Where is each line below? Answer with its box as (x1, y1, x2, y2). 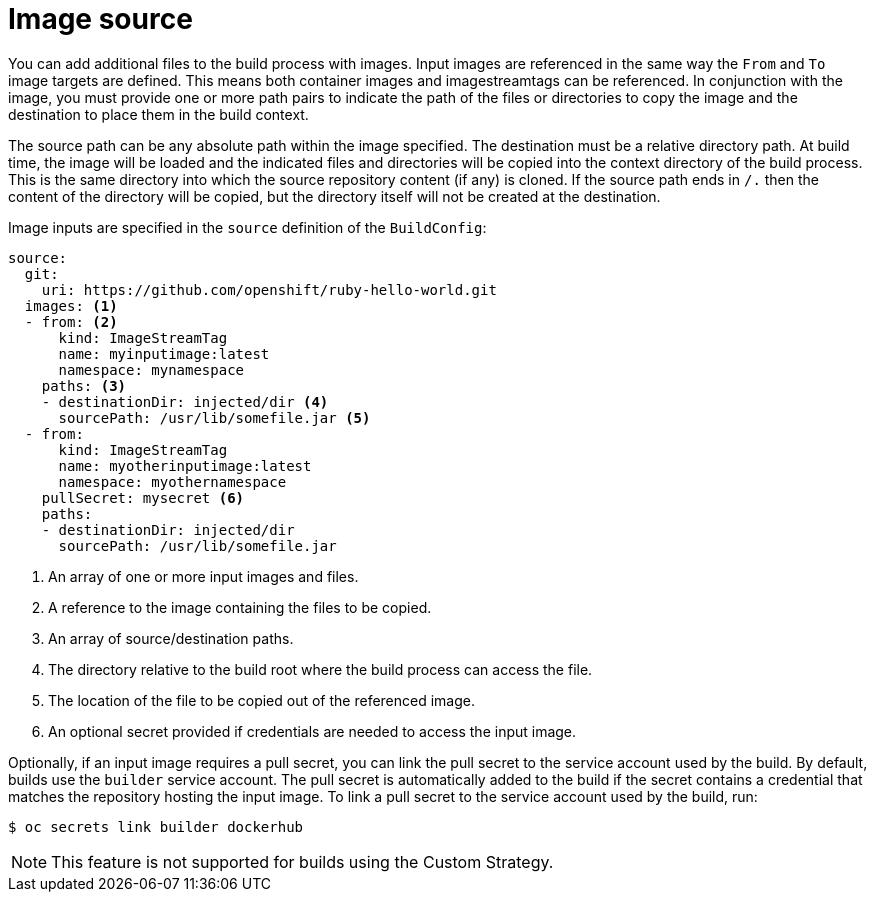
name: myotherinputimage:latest (58, 457, 312, 474)
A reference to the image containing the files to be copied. (48, 598, 432, 616)
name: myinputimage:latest (58, 345, 270, 362)
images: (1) (24, 297, 118, 314)
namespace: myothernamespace (58, 473, 287, 490)
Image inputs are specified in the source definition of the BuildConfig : (8, 218, 487, 236)
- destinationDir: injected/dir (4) (41, 393, 329, 410)
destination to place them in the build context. (8, 105, 309, 123)
